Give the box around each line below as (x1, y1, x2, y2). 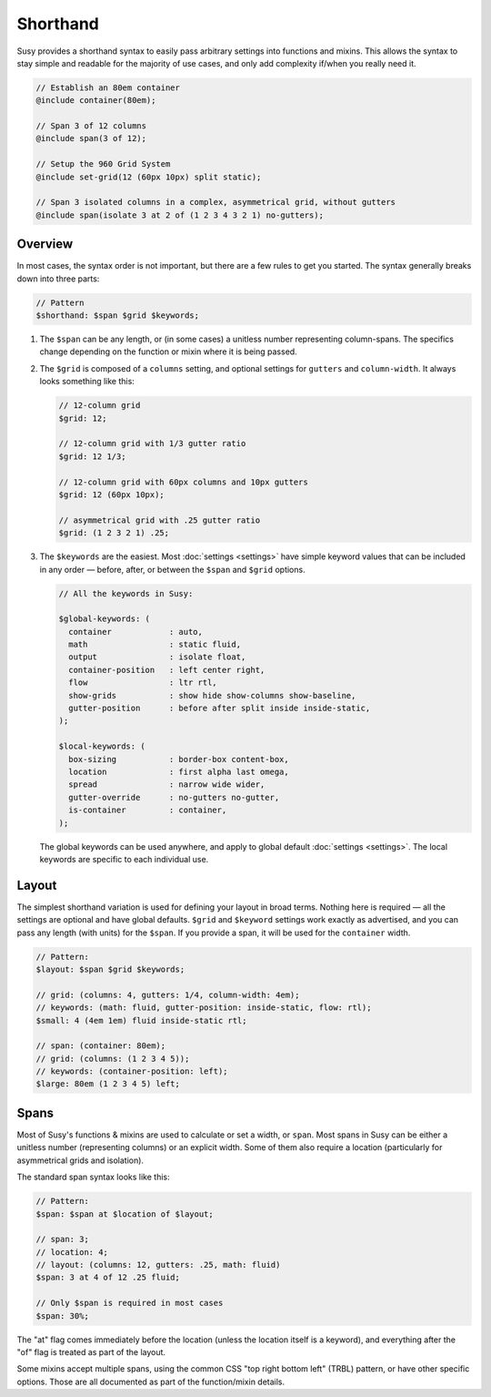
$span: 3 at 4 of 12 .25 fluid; (35, 1272, 181, 1283)
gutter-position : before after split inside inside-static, (68, 703, 371, 714)
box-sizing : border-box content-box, (68, 754, 290, 764)
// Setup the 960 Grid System (35, 159, 171, 169)
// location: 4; (35, 1247, 109, 1257)
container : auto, (68, 627, 204, 637)
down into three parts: (16, 273, 100, 284)
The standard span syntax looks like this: (16, 1171, 170, 1183)
